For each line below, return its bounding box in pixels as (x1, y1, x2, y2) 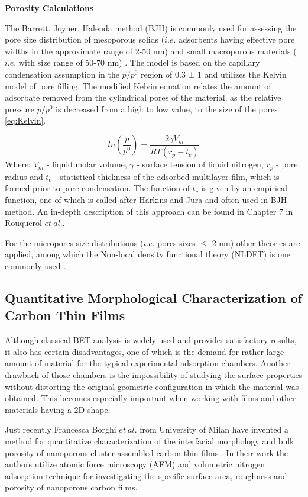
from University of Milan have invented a (140, 423, 288, 435)
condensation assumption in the (5, 67, 119, 80)
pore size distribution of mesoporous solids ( (5, 33, 165, 46)
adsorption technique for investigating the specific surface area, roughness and (5, 469, 287, 482)
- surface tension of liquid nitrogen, (137, 158, 264, 170)
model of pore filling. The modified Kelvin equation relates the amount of (5, 79, 271, 92)
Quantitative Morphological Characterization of (5, 288, 302, 306)
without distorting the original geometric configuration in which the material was (5, 380, 299, 392)
